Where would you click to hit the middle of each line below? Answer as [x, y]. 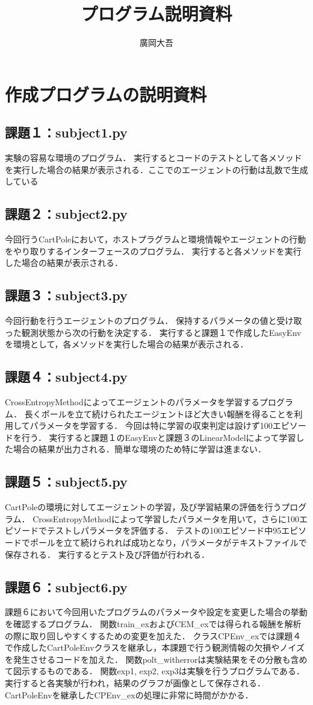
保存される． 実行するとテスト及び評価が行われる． [107, 554]
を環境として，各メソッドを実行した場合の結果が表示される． [127, 344]
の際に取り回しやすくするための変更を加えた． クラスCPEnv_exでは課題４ [153, 635]
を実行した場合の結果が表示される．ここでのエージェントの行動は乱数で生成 [156, 169]
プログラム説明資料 [156, 14]
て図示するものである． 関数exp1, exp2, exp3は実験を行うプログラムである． [155, 671]
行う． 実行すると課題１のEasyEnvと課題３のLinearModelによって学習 [159, 437]
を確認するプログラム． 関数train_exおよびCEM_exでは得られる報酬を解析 [153, 624]
